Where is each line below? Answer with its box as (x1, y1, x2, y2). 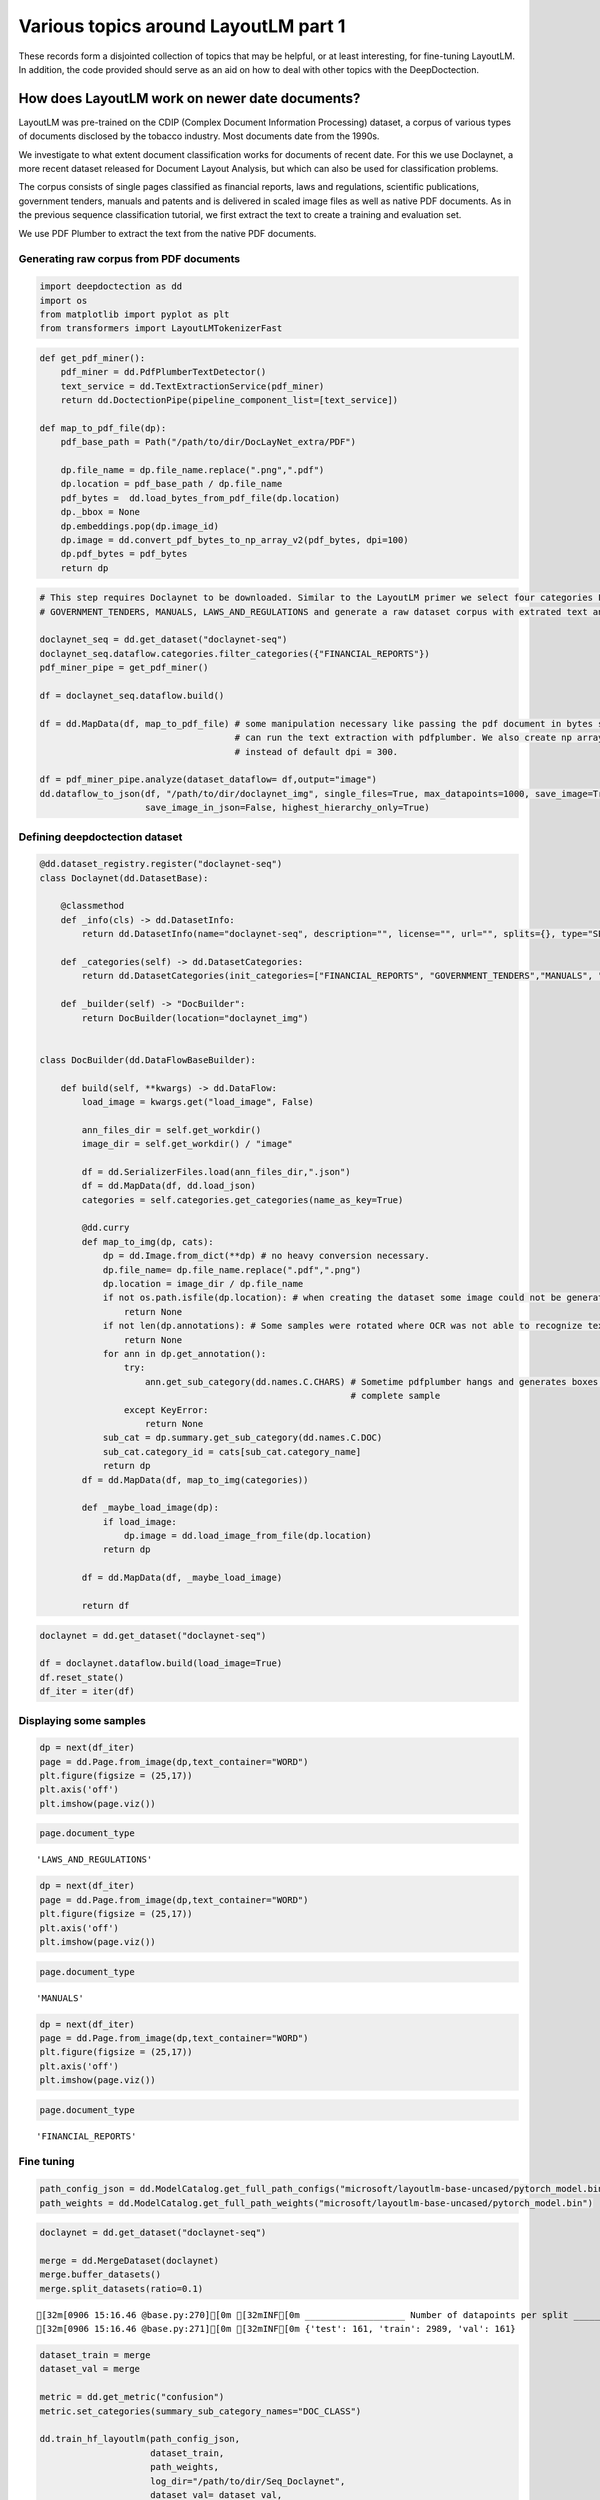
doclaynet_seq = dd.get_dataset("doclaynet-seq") (39, 634, 288, 645)
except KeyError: (123, 1404, 209, 1415)
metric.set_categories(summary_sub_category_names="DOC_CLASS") (39, 2405, 362, 2417)
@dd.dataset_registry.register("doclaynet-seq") (39, 858, 283, 870)
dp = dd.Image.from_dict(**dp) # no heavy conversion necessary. (102, 1250, 430, 1262)
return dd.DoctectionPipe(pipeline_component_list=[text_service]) (60, 395, 399, 406)
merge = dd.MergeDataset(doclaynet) (39, 2255, 220, 2266)
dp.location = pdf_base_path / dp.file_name (60, 478, 283, 490)
